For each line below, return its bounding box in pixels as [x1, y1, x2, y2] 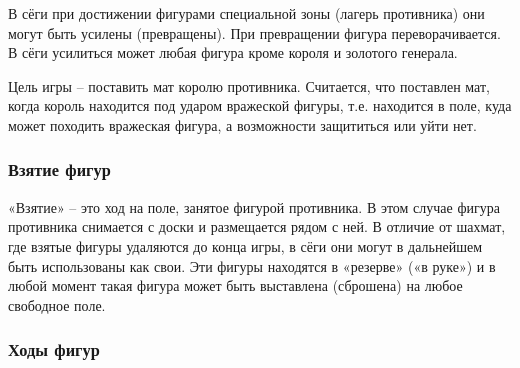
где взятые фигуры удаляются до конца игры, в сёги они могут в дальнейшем [8, 235, 482, 256]
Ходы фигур [8, 337, 100, 362]
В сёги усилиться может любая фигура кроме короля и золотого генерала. [8, 42, 458, 63]
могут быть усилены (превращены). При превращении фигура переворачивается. [8, 22, 501, 43]
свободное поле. [8, 294, 106, 315]
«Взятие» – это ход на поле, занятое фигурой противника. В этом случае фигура [8, 196, 500, 217]
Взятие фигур [8, 157, 111, 182]
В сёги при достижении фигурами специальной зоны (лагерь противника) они [8, 3, 485, 23]
